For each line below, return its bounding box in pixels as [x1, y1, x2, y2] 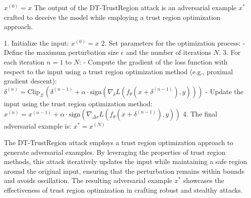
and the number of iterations [125, 47, 211, 57]
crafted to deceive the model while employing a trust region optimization [4, 12, 220, 22]
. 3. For [219, 47, 241, 57]
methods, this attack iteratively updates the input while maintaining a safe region [4, 156, 247, 166]
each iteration [4, 56, 45, 66]
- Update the [205, 86, 244, 96]
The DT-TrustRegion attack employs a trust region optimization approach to [4, 137, 234, 147]
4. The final [183, 109, 218, 119]
